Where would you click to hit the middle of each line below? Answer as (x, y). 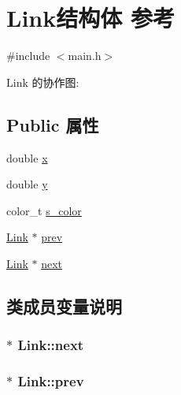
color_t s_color (44, 210)
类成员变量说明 (64, 306)
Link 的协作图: (43, 82)
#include (28, 56)
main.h (85, 56)
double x (27, 157)
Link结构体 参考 (90, 18)
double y (27, 184)
